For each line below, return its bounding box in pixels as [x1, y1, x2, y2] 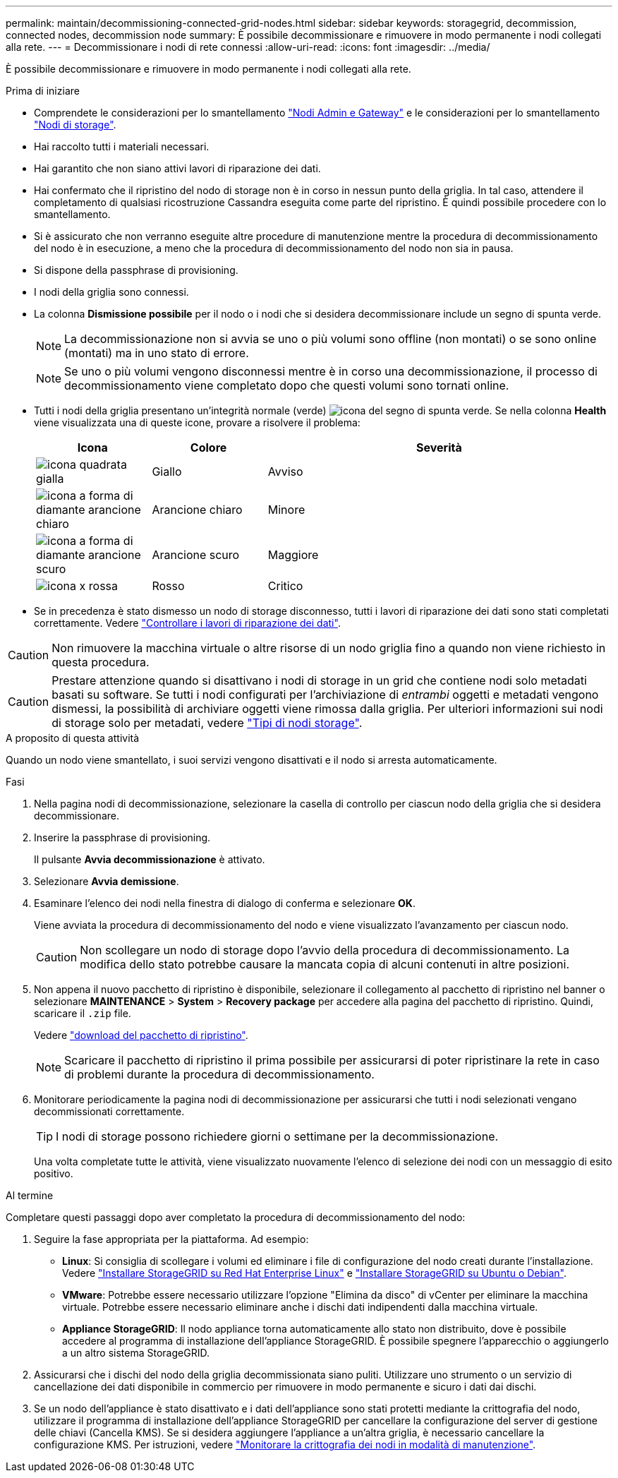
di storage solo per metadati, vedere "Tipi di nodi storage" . [51, 716, 363, 730]
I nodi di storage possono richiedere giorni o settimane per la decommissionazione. [56, 1129, 499, 1143]
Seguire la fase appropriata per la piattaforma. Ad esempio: [34, 1233, 309, 1245]
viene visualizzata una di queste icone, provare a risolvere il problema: [34, 416, 360, 428]
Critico [267, 579, 303, 593]
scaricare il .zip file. [34, 1007, 131, 1019]
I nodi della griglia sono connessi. [34, 286, 189, 298]
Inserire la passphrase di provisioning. [34, 831, 211, 843]
